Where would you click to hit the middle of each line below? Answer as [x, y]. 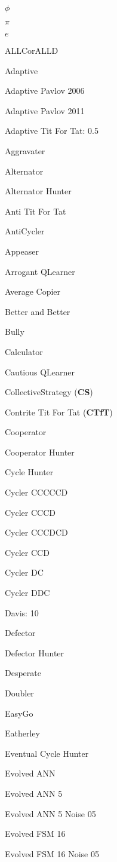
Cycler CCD [27, 552]
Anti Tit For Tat [36, 211]
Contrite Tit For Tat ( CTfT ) [59, 412]
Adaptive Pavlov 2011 [45, 110]
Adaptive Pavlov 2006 [45, 91]
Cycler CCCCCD [36, 492]
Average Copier [33, 291]
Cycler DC [24, 572]
